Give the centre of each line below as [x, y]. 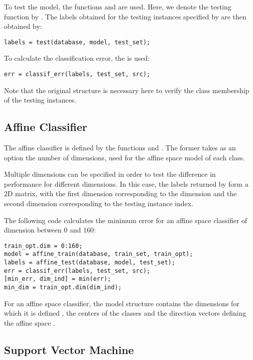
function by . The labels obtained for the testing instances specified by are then [125, 16]
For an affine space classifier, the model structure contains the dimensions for [122, 303]
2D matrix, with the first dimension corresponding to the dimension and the [120, 193]
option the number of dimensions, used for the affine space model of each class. [125, 157]
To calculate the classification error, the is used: [77, 58]
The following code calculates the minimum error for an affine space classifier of [126, 220]
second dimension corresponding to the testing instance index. [99, 203]
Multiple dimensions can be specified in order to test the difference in [110, 174]
